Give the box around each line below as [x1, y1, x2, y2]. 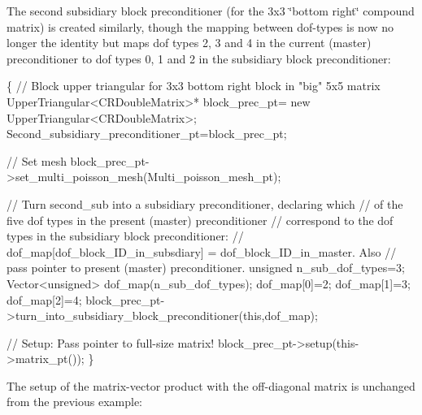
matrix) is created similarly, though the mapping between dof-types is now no [7, 18, 394, 35]
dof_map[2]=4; [7, 291, 82, 308]
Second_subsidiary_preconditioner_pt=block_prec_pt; [7, 125, 287, 142]
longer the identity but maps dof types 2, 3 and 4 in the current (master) [7, 34, 372, 51]
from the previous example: [7, 393, 142, 410]
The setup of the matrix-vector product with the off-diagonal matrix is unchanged [7, 377, 415, 394]
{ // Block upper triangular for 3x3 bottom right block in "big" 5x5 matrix [7, 77, 381, 94]
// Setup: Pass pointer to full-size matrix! [7, 334, 215, 351]
